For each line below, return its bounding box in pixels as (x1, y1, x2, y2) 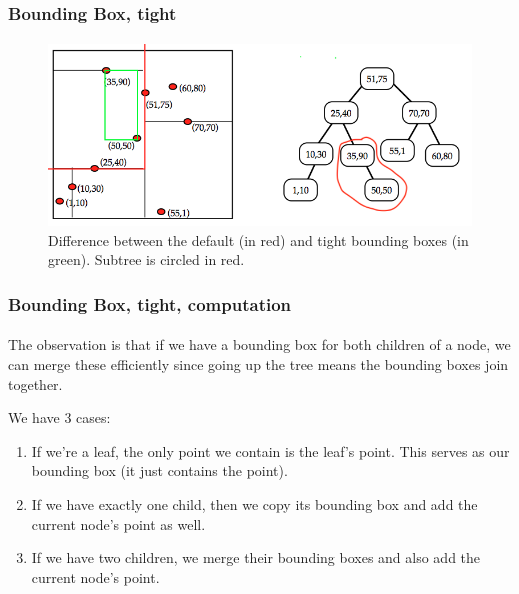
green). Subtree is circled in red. (48, 249, 245, 270)
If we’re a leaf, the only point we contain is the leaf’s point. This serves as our (31, 440, 510, 461)
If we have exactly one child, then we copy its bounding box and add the (31, 494, 478, 514)
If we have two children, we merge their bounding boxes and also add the (31, 547, 481, 568)
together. (8, 373, 63, 394)
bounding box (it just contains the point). (31, 460, 288, 481)
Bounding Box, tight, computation (8, 291, 292, 316)
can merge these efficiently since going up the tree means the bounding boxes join (8, 354, 509, 375)
